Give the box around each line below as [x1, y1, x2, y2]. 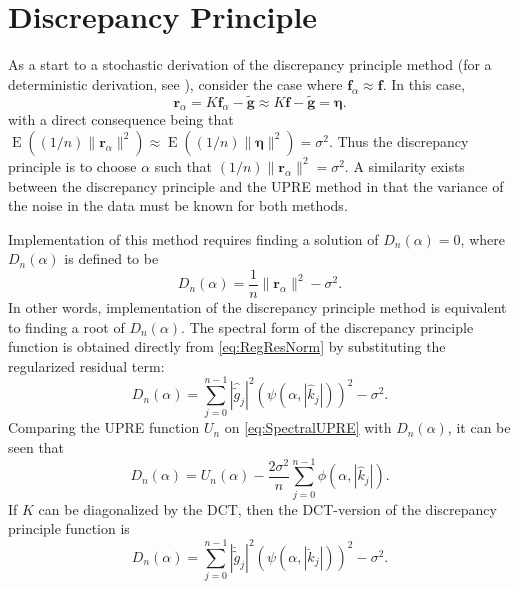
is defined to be [64, 248, 159, 269]
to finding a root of [8, 316, 125, 337]
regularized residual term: [8, 355, 165, 376]
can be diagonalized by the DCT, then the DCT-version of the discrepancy [38, 498, 497, 519]
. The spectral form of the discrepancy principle [181, 316, 474, 337]
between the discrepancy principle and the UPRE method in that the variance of [8, 175, 504, 196]
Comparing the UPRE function [8, 417, 200, 438]
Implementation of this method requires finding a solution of [8, 228, 379, 249]
